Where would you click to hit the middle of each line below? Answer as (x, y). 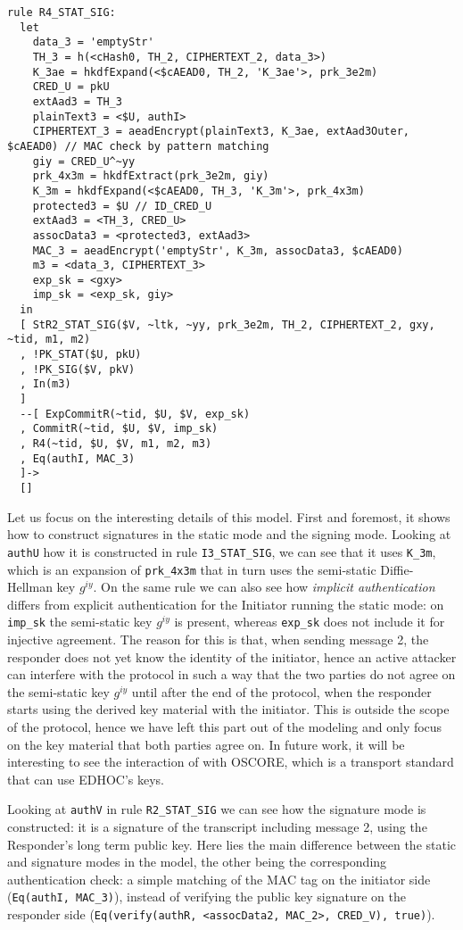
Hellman (30, 587)
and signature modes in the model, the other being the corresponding (197, 862)
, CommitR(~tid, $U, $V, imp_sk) (119, 429)
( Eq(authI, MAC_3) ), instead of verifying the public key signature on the (207, 897)
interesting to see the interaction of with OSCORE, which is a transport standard (231, 762)
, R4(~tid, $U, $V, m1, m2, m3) (116, 444)
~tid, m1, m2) (49, 340)
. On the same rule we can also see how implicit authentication (264, 587)
